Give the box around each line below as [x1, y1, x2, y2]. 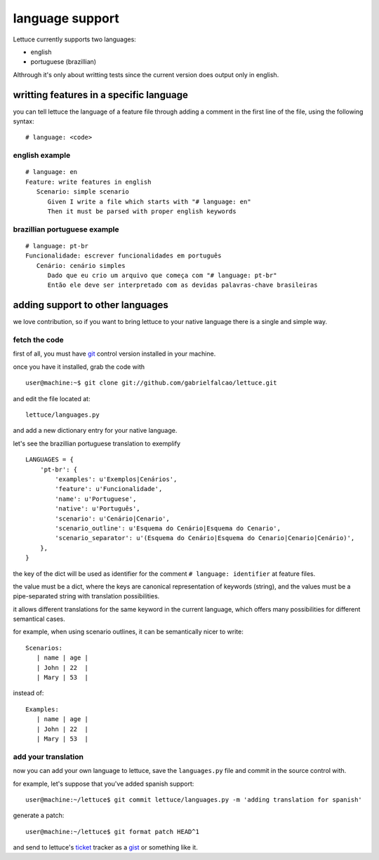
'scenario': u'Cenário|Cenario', [55, 514, 170, 523]
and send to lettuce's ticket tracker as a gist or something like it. [13, 843, 198, 852]
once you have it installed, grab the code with [13, 362, 145, 371]
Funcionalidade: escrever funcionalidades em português [25, 252, 222, 260]
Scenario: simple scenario [36, 188, 130, 196]
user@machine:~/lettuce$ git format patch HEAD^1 [25, 828, 200, 835]
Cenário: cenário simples [36, 262, 126, 269]
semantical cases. [13, 614, 66, 624]
